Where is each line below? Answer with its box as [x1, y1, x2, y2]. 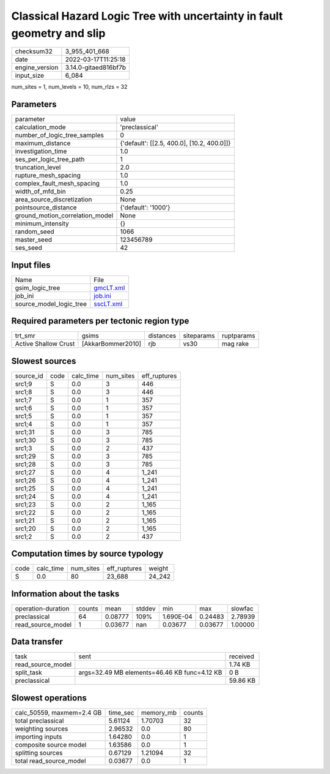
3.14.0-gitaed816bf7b [65, 63, 127, 72]
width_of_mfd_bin [15, 187, 67, 196]
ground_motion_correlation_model [15, 211, 114, 220]
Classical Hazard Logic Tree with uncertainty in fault [11, 9, 284, 23]
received [229, 652, 255, 661]
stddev [136, 604, 156, 612]
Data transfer [11, 637, 64, 647]
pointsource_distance [15, 203, 77, 212]
